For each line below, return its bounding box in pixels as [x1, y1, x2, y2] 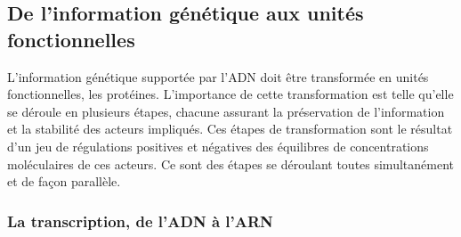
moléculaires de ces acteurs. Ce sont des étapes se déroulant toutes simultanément [7, 154, 454, 173]
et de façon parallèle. [7, 172, 121, 191]
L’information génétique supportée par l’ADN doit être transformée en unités [7, 67, 429, 86]
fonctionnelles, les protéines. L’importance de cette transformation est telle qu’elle [7, 85, 454, 103]
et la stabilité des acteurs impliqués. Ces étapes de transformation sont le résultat [7, 119, 453, 138]
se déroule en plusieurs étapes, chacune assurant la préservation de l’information [7, 102, 445, 120]
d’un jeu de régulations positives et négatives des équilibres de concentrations [7, 136, 429, 155]
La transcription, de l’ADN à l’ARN [7, 209, 273, 232]
